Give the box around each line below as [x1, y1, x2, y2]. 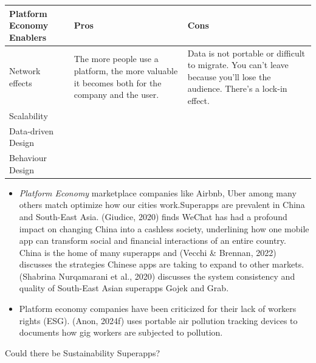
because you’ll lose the [187, 70, 271, 83]
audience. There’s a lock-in [187, 82, 287, 95]
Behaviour [9, 151, 47, 164]
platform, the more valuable [74, 64, 178, 77]
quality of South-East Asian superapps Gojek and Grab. [19, 282, 229, 294]
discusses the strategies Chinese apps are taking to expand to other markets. [19, 258, 304, 271]
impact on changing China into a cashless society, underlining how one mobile [19, 222, 309, 235]
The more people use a [74, 52, 159, 65]
